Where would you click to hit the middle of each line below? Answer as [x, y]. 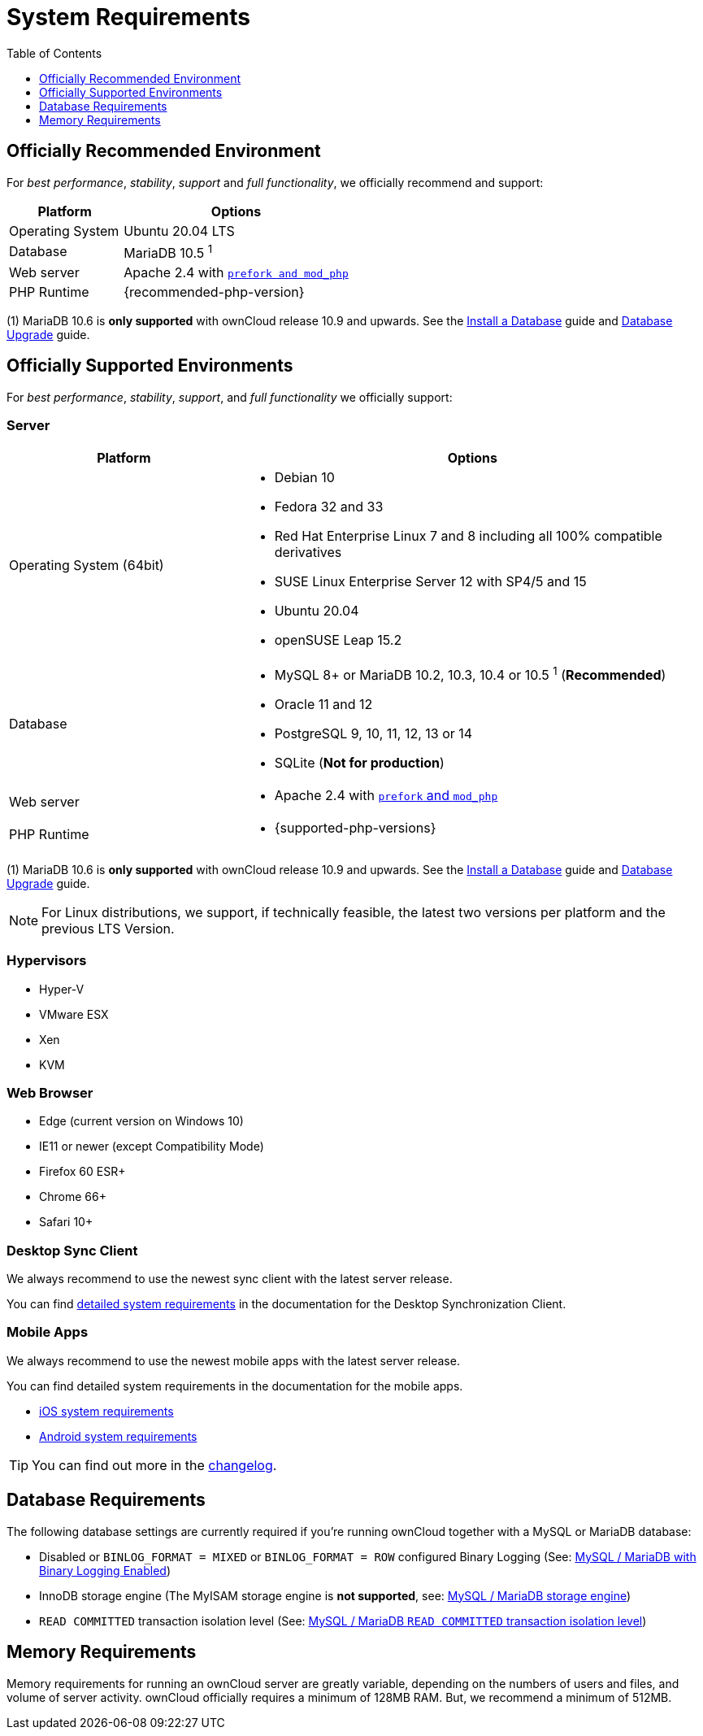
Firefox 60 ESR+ [82, 1172]
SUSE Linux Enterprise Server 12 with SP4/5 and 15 [430, 581]
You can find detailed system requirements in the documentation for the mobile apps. [235, 1386]
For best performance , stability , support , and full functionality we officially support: [230, 397]
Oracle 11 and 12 [323, 704]
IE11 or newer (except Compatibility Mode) [152, 1146]
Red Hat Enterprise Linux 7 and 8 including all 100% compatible [468, 535]
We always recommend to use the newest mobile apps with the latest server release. [233, 1360]
